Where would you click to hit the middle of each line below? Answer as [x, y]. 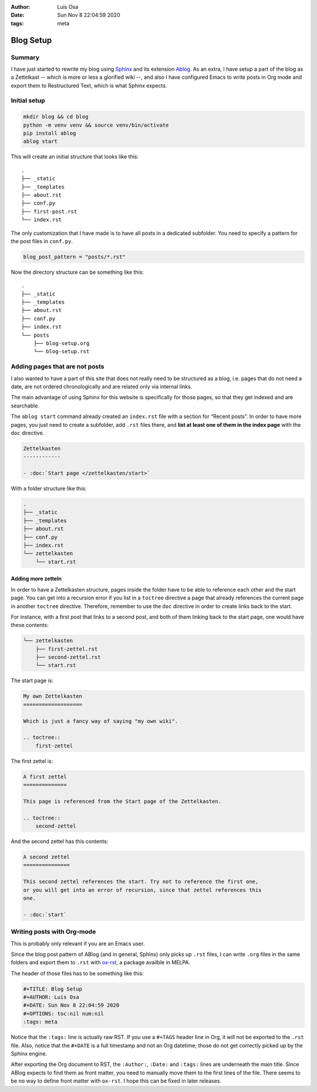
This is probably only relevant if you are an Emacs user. [78, 943]
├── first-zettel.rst [67, 649]
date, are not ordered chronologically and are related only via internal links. [102, 386]
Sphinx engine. [29, 1054]
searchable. [25, 406]
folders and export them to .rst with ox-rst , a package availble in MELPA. [101, 962]
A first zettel [45, 776]
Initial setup [28, 101]
